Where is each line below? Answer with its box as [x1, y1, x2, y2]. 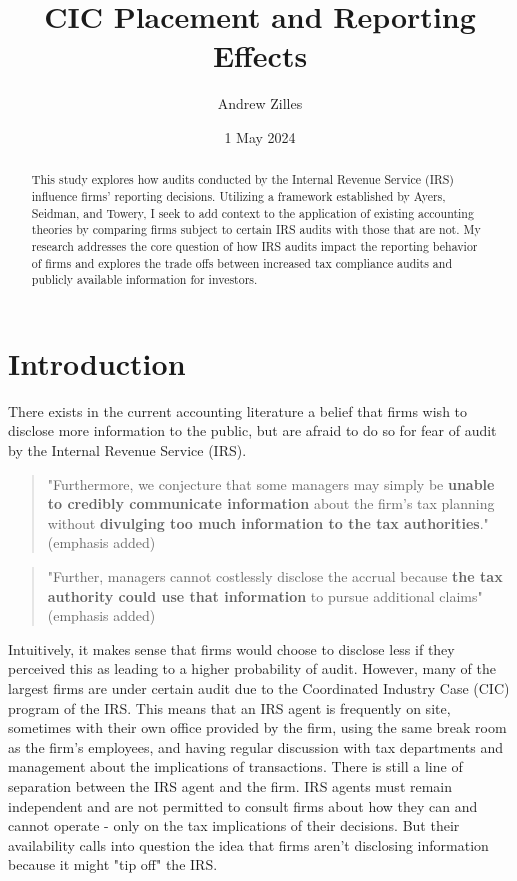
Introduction [8, 342, 186, 383]
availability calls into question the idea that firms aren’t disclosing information [8, 834, 489, 855]
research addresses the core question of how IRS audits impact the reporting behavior [31, 237, 478, 254]
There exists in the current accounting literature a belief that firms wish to [8, 400, 468, 421]
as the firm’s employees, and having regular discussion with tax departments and [8, 736, 503, 757]
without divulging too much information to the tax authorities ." [47, 512, 489, 533]
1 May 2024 [224, 126, 296, 147]
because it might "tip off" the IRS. [8, 854, 218, 875]
